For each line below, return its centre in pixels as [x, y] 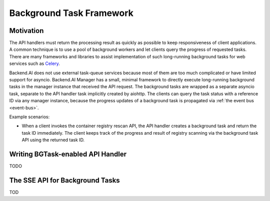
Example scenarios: [29, 117]
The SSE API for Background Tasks [64, 180]
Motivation [26, 31]
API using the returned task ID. [53, 140]
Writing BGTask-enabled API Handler [68, 154]
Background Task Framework [71, 13]
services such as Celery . [34, 64]
